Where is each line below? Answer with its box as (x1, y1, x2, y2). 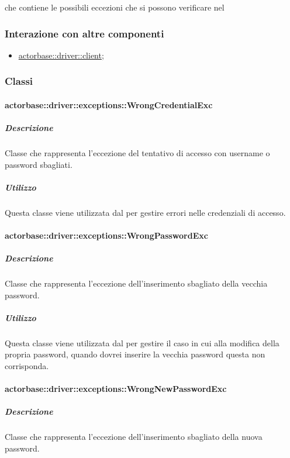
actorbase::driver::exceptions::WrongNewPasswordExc (5, 383, 227, 395)
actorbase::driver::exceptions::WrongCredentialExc (5, 98, 213, 111)
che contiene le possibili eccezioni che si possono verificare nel (5, 1, 225, 13)
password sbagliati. (5, 158, 72, 170)
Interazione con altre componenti (5, 26, 164, 40)
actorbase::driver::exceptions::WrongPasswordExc (5, 229, 208, 241)
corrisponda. (5, 360, 49, 372)
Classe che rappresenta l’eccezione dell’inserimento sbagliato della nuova (5, 431, 263, 443)
